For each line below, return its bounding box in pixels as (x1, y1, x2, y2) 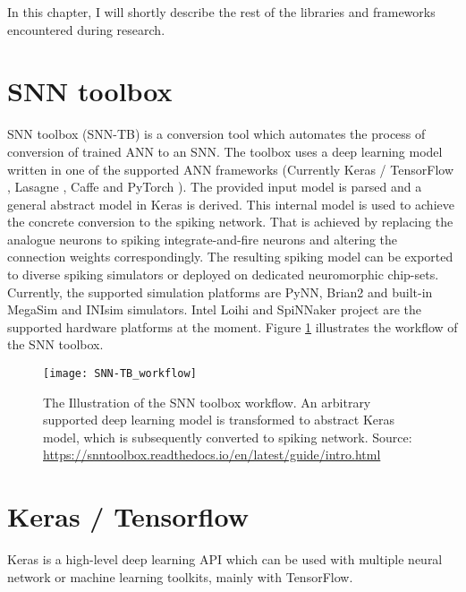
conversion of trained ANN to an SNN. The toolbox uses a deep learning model (7, 142, 443, 160)
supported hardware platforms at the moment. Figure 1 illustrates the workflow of (7, 317, 458, 336)
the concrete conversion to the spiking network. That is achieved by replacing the (7, 212, 453, 231)
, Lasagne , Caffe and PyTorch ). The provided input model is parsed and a (7, 177, 422, 196)
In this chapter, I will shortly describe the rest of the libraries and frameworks (7, 3, 436, 21)
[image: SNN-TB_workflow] (43, 367, 197, 381)
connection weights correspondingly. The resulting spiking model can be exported (7, 247, 453, 266)
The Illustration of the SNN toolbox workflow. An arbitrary (43, 392, 371, 411)
